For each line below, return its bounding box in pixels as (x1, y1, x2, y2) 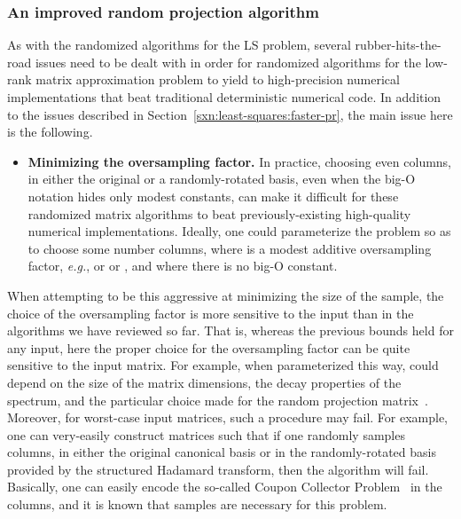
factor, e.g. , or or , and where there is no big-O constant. (27, 256, 338, 275)
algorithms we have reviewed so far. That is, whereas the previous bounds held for (7, 321, 454, 340)
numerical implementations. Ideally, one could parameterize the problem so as (27, 222, 451, 240)
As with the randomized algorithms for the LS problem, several (7, 35, 351, 54)
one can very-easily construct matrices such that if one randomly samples (7, 425, 405, 444)
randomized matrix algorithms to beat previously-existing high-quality (27, 204, 411, 223)
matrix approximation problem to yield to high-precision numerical (35, 70, 400, 89)
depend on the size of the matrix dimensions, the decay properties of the (7, 373, 402, 391)
